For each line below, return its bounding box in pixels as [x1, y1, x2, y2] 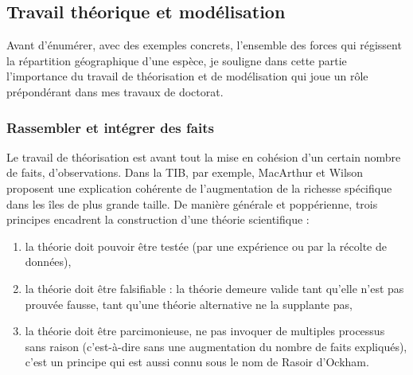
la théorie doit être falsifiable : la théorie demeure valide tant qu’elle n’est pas [25, 279, 404, 296]
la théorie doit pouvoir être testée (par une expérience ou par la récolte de [25, 237, 387, 254]
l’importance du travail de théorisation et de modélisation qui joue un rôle [6, 68, 368, 84]
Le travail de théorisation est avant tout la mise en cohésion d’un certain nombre [6, 148, 401, 165]
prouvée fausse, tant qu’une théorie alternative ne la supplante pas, [25, 295, 353, 312]
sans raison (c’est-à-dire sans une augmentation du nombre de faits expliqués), [25, 338, 407, 354]
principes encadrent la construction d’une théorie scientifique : [6, 211, 310, 228]
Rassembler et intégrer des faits [6, 117, 214, 137]
